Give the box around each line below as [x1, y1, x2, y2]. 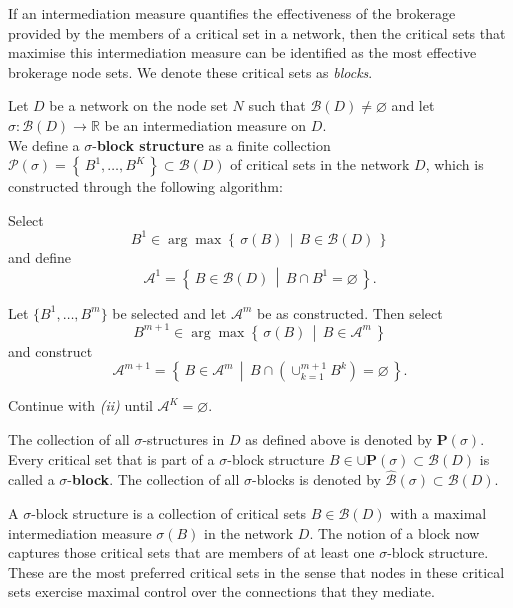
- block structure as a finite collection [92, 134, 331, 155]
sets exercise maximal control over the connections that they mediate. [8, 581, 435, 602]
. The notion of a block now [309, 522, 480, 543]
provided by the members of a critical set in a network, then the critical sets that [8, 22, 506, 43]
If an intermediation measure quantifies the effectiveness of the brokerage [8, 3, 456, 23]
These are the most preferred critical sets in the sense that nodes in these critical [8, 561, 505, 582]
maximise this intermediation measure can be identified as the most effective [8, 42, 477, 63]
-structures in [142, 428, 225, 449]
